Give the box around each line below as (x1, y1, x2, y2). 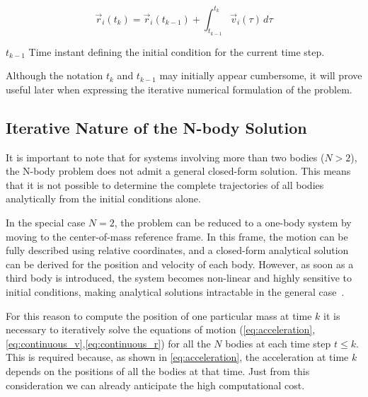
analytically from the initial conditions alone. (6, 191, 201, 206)
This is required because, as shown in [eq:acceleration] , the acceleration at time (6, 350, 349, 364)
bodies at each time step (225, 335, 331, 350)
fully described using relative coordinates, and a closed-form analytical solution (6, 243, 349, 258)
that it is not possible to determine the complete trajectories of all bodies (6, 177, 324, 192)
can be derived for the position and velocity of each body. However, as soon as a (6, 256, 354, 271)
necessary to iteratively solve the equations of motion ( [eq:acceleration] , (6, 322, 316, 337)
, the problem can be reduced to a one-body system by (114, 215, 352, 230)
